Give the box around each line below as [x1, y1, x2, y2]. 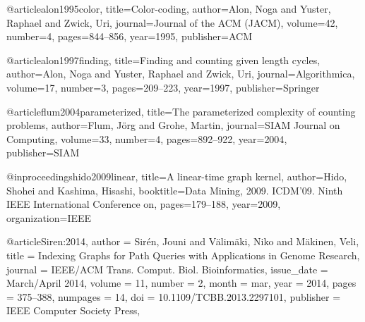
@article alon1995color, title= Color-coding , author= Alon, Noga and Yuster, [6, 1, 331, 16]
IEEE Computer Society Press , [6, 303, 140, 318]
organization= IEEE [6, 210, 92, 225]
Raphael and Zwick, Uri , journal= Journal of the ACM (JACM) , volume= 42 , [6, 15, 338, 30]
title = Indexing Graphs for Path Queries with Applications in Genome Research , [6, 247, 360, 262]
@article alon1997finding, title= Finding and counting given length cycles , [6, 52, 321, 67]
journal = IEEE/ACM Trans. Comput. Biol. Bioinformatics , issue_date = [6, 261, 328, 276]
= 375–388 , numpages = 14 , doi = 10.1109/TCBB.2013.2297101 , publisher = [6, 289, 341, 304]
